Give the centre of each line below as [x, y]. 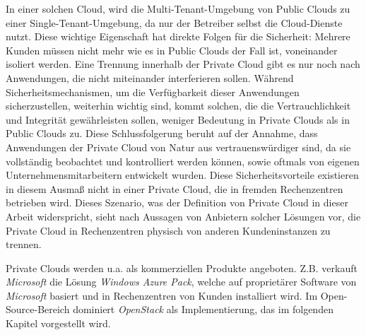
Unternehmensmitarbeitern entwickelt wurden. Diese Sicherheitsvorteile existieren [182, 175]
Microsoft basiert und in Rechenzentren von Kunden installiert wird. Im [162, 295]
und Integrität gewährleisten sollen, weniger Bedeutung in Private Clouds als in [178, 119]
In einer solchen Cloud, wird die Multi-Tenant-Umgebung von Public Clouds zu [178, 8]
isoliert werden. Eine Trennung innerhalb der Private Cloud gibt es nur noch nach [183, 64]
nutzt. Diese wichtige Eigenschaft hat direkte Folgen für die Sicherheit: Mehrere [178, 36]
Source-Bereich [38, 309]
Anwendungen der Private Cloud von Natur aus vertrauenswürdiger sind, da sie [178, 147]
